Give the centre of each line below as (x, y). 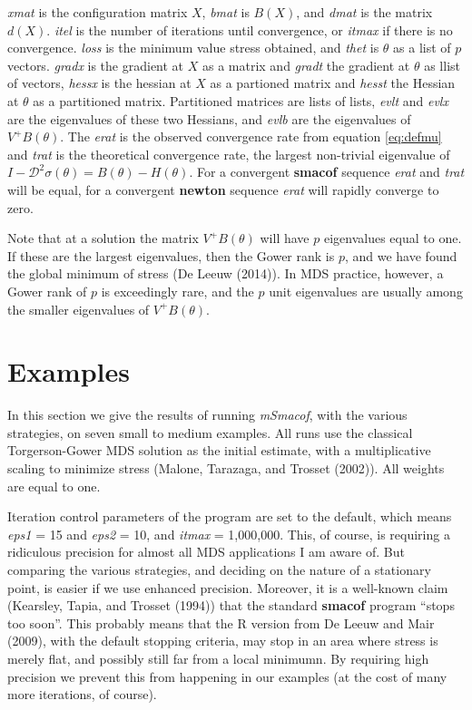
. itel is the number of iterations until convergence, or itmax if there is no (250, 29)
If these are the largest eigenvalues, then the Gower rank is (171, 255)
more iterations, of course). (82, 694)
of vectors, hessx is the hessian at (99, 83)
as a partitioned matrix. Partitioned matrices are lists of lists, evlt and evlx (241, 100)
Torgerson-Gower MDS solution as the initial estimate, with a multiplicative (219, 450)
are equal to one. (54, 486)
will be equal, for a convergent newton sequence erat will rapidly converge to (223, 189)
